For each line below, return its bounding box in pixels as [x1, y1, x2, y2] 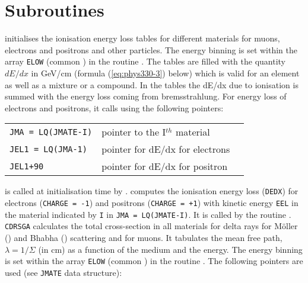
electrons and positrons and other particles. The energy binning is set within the [5, 43, 298, 56]
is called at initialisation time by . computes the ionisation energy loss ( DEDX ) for [5, 185, 299, 197]
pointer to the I [101, 125, 166, 139]
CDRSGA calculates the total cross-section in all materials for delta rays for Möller [5, 220, 298, 232]
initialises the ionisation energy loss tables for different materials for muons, [5, 32, 280, 44]
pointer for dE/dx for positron [101, 159, 228, 173]
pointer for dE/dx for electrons [101, 142, 230, 156]
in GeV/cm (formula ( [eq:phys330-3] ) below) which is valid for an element [31, 66, 300, 79]
